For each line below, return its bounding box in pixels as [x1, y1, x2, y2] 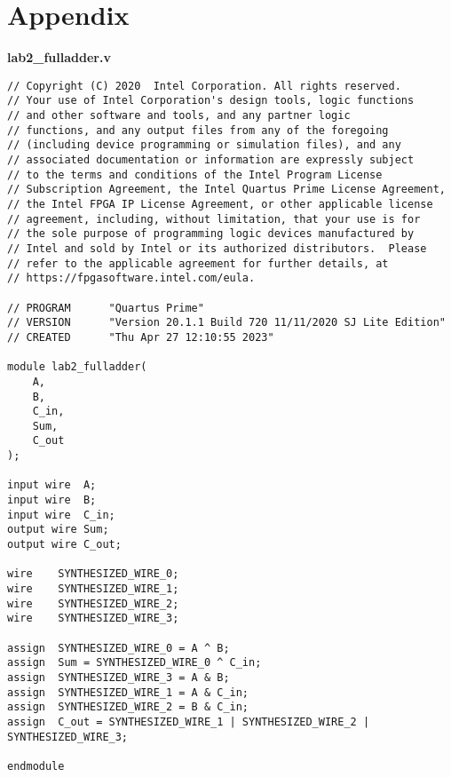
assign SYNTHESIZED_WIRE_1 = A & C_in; [7, 686, 249, 699]
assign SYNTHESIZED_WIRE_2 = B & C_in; [7, 701, 249, 714]
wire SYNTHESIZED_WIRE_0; [7, 567, 179, 581]
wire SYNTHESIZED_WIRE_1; [7, 583, 179, 596]
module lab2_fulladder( [7, 361, 147, 374]
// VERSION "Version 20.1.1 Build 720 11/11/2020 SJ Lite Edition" [7, 316, 446, 329]
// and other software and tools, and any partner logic [7, 109, 351, 123]
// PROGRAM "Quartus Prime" [7, 301, 204, 314]
